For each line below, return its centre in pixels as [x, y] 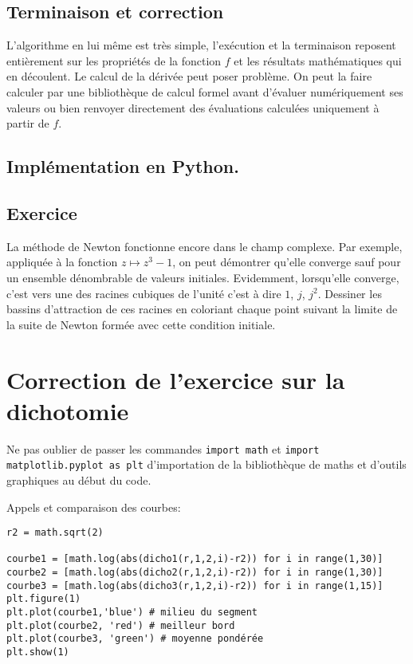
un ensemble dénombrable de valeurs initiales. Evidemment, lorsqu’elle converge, [203, 277]
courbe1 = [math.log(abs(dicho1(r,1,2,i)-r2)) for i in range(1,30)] [195, 559]
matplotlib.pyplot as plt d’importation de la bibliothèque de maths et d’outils [206, 464]
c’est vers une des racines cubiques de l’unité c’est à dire [144, 293]
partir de [28, 123]
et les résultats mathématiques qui [318, 60]
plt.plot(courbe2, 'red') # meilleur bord [121, 625]
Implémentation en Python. [123, 166]
